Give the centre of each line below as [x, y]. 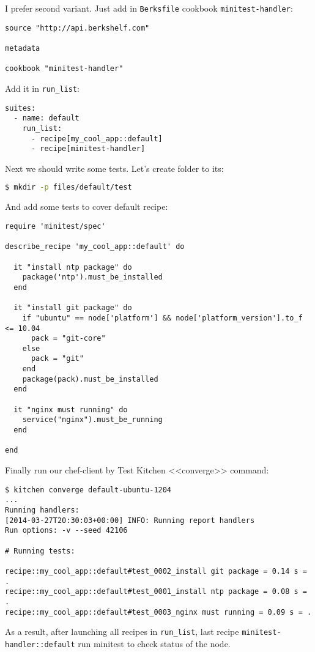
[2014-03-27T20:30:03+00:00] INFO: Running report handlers [130, 520]
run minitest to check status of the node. [154, 643]
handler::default [40, 644]
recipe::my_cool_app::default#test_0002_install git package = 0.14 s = [156, 571]
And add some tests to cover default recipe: [87, 206]
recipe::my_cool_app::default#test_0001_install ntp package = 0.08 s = [156, 592]
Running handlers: [42, 510]
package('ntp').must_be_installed [92, 277]
